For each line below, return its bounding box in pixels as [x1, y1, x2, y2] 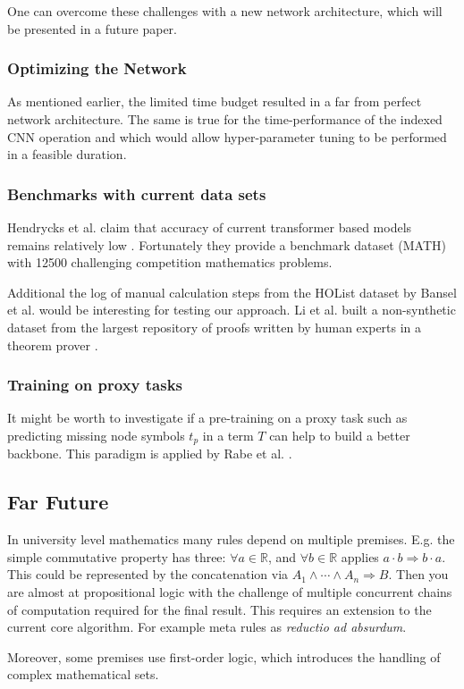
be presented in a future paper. [7, 19, 177, 38]
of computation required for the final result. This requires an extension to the [7, 600, 432, 618]
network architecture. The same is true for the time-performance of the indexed [7, 110, 443, 128]
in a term [202, 425, 254, 444]
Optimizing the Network [7, 57, 187, 80]
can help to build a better [269, 425, 410, 444]
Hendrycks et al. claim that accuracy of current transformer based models [7, 218, 412, 236]
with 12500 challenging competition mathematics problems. [7, 253, 333, 272]
